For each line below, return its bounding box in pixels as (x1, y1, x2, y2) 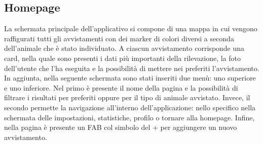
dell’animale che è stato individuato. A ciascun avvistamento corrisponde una (4, 43, 245, 53)
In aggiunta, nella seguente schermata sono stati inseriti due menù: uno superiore (4, 73, 256, 83)
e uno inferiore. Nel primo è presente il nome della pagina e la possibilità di (4, 82, 238, 93)
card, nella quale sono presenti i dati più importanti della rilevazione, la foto (4, 52, 241, 63)
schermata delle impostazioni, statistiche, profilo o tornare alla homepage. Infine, (4, 112, 255, 122)
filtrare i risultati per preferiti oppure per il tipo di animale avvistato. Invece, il (4, 92, 250, 103)
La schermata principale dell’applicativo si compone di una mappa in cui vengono (4, 23, 257, 34)
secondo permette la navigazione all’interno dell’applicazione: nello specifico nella (4, 102, 256, 112)
